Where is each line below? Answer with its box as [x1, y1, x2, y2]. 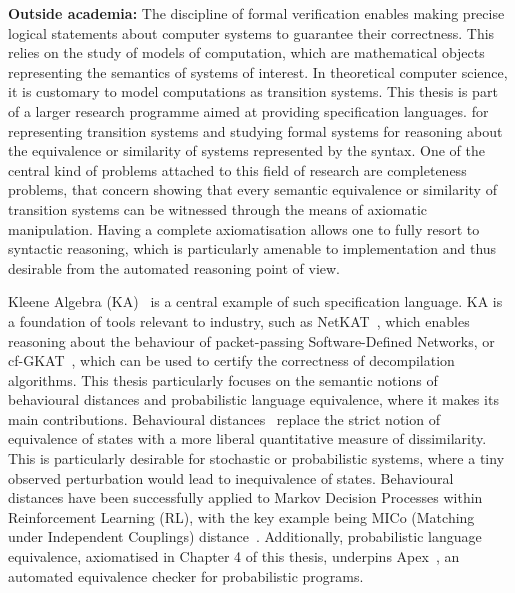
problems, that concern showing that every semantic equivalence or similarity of [8, 179, 497, 200]
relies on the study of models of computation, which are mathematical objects [8, 42, 485, 63]
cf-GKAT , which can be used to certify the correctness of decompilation [8, 350, 455, 371]
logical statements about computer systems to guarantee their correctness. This [8, 22, 495, 43]
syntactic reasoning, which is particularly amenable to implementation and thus [8, 238, 497, 259]
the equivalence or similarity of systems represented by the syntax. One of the [8, 140, 485, 161]
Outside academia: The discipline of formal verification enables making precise [8, 3, 505, 23]
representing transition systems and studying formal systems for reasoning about [8, 120, 503, 141]
